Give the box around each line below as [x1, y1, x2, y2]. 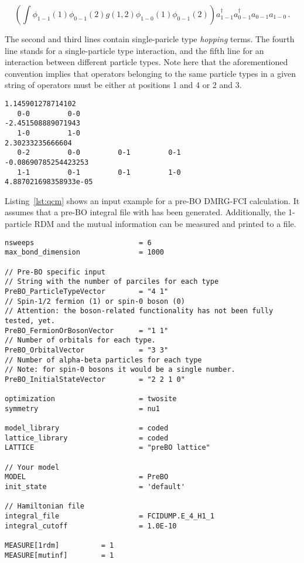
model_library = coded [5, 424, 169, 433]
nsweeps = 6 [5, 238, 152, 247]
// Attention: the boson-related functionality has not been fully [5, 307, 274, 316]
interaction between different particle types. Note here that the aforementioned [5, 56, 288, 68]
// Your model [5, 463, 60, 472]
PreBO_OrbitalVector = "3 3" [5, 345, 169, 354]
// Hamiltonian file [5, 502, 85, 511]
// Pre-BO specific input [5, 267, 105, 276]
